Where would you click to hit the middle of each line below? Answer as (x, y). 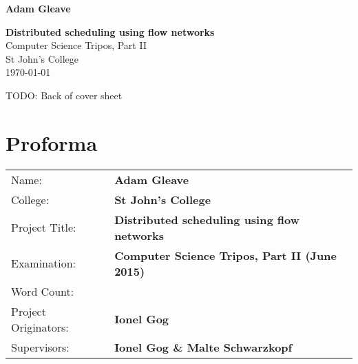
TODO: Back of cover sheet (64, 95)
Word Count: (43, 291)
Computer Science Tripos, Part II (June (225, 255)
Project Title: (44, 228)
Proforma (52, 142)
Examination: (44, 263)
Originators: (40, 327)
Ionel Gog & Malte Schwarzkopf (203, 347)
